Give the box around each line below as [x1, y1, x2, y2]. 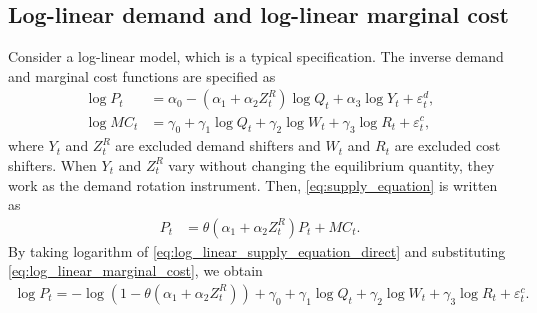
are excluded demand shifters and [115, 135, 321, 156]
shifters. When [8, 154, 97, 175]
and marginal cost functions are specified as [8, 65, 276, 86]
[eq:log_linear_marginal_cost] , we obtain [8, 260, 263, 281]
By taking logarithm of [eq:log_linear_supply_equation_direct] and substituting [8, 240, 506, 261]
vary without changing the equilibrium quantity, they [168, 154, 495, 175]
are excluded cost [394, 135, 501, 156]
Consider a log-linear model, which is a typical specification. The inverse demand [8, 46, 504, 67]
